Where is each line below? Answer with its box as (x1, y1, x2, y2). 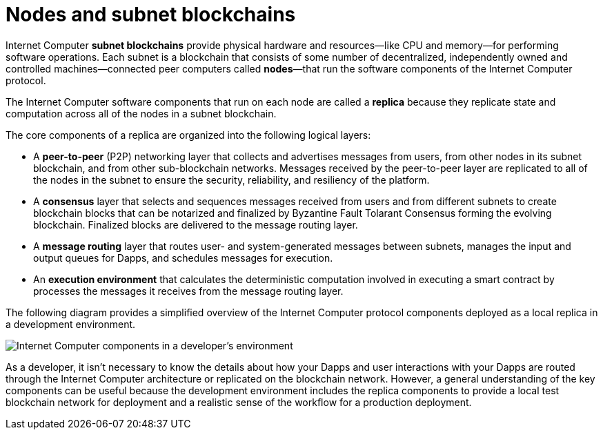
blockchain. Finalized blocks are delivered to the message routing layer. (33, 218, 358, 231)
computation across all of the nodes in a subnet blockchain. (6, 107, 277, 119)
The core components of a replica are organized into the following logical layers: (6, 128, 371, 141)
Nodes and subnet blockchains (6, 3, 296, 26)
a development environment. (6, 318, 136, 330)
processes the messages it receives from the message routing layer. (33, 284, 344, 297)
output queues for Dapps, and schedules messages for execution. (33, 251, 333, 264)
